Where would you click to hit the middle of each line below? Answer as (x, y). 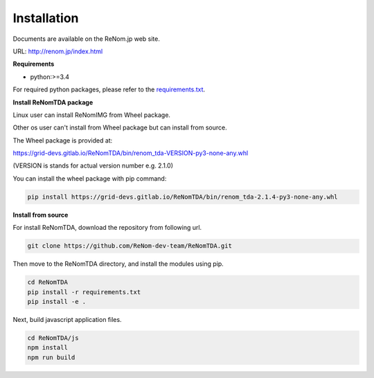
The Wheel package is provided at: (63, 140)
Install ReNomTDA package (53, 102)
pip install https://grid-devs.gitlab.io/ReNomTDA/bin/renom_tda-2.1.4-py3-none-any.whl (183, 197)
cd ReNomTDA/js (53, 338)
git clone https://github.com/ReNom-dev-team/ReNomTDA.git (130, 246)
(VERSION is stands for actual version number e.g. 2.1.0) (93, 165)
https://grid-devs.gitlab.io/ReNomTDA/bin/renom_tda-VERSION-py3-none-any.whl (131, 153)
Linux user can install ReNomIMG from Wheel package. (92, 115)
